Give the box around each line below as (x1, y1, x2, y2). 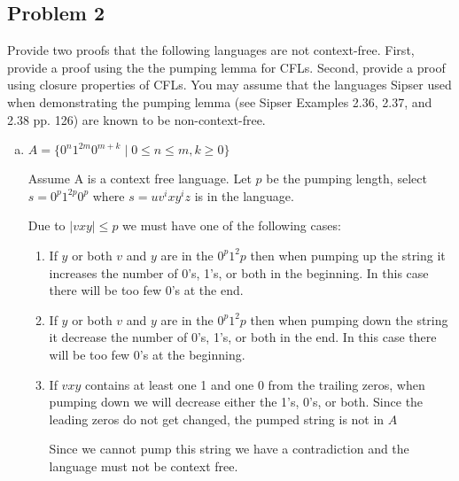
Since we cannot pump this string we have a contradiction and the (49, 439, 409, 458)
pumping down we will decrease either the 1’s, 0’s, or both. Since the (49, 392, 424, 411)
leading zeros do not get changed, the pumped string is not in (49, 409, 385, 428)
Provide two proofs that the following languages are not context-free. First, (7, 41, 415, 59)
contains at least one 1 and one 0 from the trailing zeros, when (84, 375, 425, 393)
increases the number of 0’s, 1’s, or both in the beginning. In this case (49, 263, 429, 282)
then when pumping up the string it (250, 245, 446, 264)
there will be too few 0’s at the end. (49, 281, 244, 299)
